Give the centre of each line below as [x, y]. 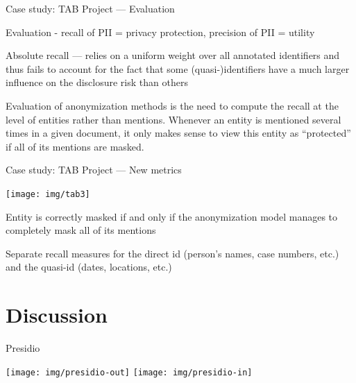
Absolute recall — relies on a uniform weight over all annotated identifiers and [173, 55]
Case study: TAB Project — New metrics [94, 170]
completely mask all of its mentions [81, 230]
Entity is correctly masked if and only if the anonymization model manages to [172, 216]
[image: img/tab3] [48, 194]
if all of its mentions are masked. [75, 146]
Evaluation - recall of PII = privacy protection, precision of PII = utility [160, 32]
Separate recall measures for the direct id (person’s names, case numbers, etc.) [172, 253]
